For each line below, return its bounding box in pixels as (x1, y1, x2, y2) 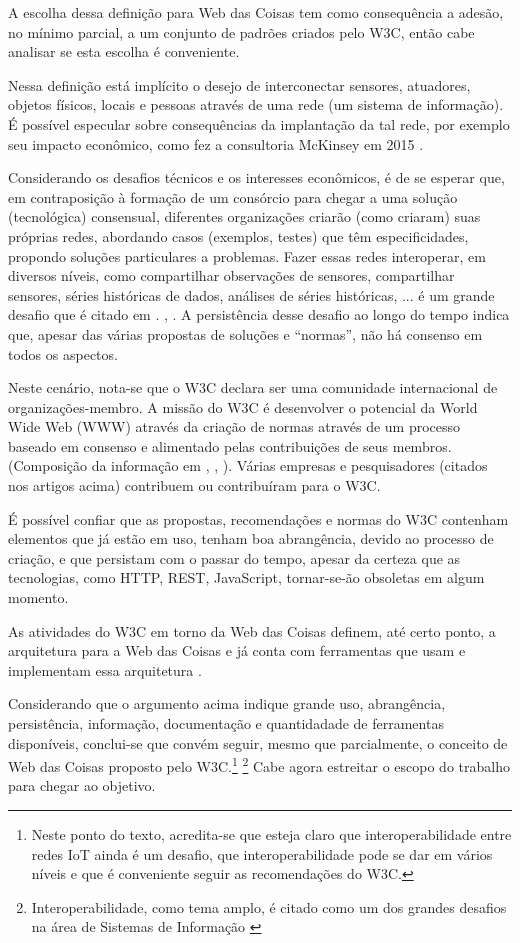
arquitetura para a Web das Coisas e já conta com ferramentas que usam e (8, 640, 466, 661)
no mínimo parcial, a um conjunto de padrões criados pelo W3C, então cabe (8, 21, 475, 42)
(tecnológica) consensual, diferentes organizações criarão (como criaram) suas (8, 206, 481, 227)
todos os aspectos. (8, 343, 118, 364)
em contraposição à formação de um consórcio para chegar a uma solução (8, 186, 458, 207)
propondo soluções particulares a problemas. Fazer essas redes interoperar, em (8, 245, 486, 266)
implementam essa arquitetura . (8, 659, 202, 680)
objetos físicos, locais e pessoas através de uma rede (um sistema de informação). (8, 94, 504, 115)
